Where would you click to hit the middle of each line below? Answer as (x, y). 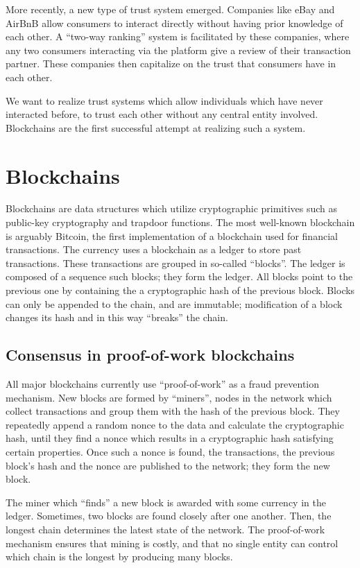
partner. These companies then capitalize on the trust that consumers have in (171, 63)
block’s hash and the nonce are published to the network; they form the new (168, 465)
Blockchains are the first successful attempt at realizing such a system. (156, 127)
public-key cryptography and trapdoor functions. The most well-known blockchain (180, 222)
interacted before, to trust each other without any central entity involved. (162, 114)
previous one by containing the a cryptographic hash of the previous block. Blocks (180, 290)
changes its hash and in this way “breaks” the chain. (117, 317)
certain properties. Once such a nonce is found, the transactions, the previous (170, 451)
